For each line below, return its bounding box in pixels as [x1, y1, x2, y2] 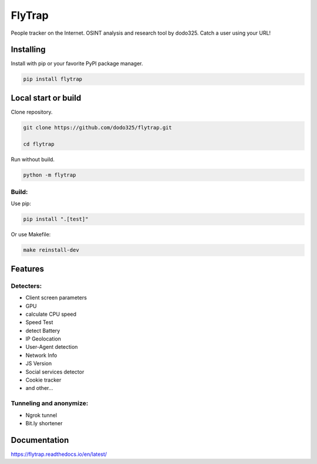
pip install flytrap [23, 76, 82, 82]
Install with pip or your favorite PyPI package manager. [11, 60, 143, 67]
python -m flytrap [23, 171, 76, 178]
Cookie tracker [25, 376, 62, 383]
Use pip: [11, 200, 32, 207]
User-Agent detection [25, 343, 78, 350]
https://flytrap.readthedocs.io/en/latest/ [11, 450, 107, 458]
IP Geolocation [25, 335, 62, 342]
